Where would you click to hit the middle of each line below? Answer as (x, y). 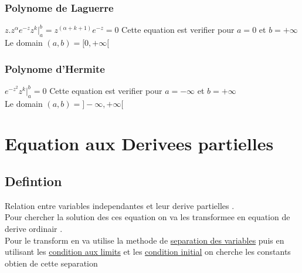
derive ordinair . (34, 228)
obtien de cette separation (51, 263)
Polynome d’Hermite (55, 68)
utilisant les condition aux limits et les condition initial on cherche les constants (148, 252)
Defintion (33, 181)
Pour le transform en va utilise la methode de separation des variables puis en (145, 240)
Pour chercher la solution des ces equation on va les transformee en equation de (147, 217)
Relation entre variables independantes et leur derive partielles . (120, 205)
